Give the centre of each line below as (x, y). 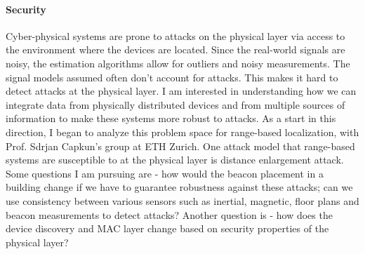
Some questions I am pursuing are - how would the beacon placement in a (165, 173)
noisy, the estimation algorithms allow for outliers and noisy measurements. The (178, 63)
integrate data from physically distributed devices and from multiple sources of (175, 104)
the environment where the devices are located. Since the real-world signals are (175, 49)
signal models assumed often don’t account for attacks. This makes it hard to (172, 77)
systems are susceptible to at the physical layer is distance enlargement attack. (175, 160)
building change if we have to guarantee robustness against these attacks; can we (179, 187)
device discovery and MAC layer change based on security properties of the (167, 228)
